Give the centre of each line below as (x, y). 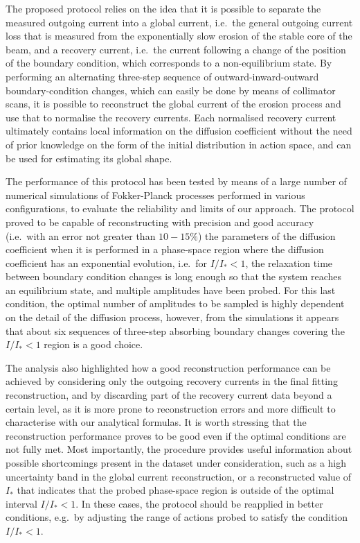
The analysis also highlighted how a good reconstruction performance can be (168, 367)
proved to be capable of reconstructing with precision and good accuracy (160, 222)
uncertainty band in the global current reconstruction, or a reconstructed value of (179, 476)
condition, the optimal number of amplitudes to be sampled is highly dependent (175, 303)
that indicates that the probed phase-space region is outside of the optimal (175, 490)
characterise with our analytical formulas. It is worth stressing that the (156, 422)
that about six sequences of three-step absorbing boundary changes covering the (175, 330)
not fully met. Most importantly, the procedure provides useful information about (179, 449)
